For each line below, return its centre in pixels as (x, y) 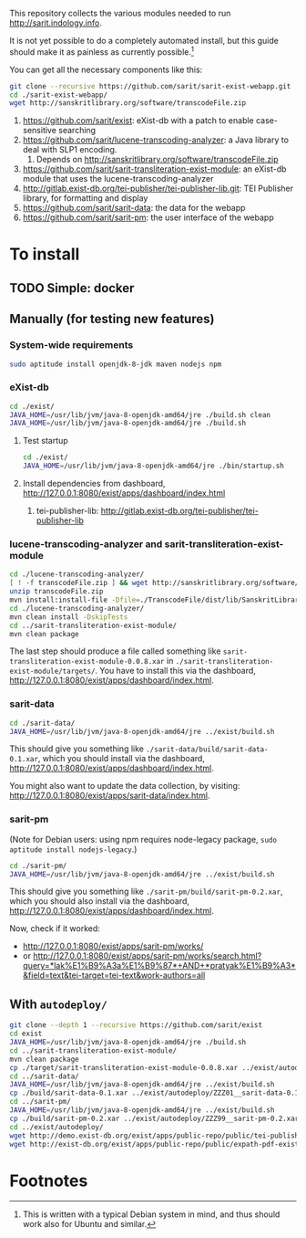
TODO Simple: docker (72, 288)
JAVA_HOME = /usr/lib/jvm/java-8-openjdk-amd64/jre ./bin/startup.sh (153, 466)
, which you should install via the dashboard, (121, 759)
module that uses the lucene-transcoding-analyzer (118, 179)
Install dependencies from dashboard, (94, 484)
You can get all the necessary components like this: (106, 69)
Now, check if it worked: (55, 928)
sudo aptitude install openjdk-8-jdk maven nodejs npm (116, 364)
